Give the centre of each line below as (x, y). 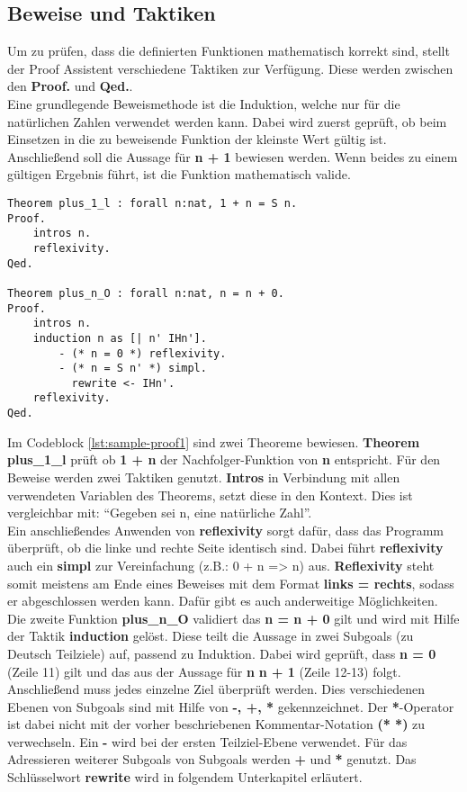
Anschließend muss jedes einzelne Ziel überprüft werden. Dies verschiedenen (216, 689)
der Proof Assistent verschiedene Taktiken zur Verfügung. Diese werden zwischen (230, 68)
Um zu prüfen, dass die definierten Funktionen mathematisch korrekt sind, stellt (229, 51)
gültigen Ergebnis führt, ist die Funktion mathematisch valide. (179, 174)
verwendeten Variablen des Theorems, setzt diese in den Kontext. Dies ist (210, 495)
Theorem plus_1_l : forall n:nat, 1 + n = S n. (153, 203)
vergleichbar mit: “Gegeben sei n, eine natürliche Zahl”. (160, 513)
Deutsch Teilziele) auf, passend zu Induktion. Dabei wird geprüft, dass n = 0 (222, 653)
